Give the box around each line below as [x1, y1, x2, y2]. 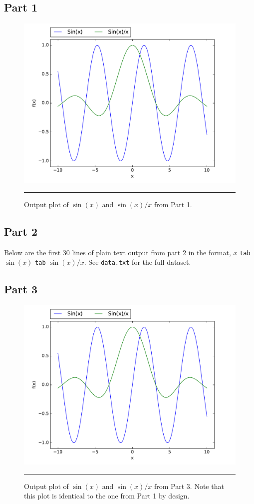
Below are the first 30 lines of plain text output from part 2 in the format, [4, 247, 231, 257]
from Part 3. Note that [154, 480, 224, 491]
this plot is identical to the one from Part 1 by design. [24, 490, 190, 501]
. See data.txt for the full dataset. [84, 257, 191, 267]
